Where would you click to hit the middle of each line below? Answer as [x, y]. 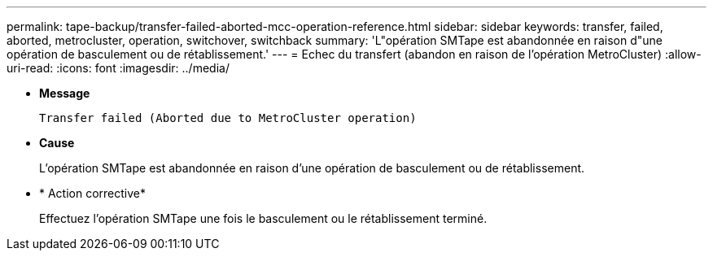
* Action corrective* [93, 193]
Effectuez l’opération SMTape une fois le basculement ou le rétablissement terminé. [263, 218]
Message [65, 93]
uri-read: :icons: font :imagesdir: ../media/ [118, 68]
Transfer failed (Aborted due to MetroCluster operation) [228, 118]
